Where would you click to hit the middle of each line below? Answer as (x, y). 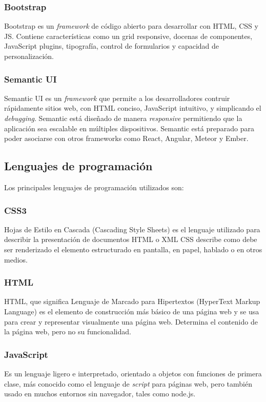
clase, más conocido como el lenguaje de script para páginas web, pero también (128, 383)
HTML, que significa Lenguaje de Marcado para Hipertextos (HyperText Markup (132, 301)
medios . (16, 259)
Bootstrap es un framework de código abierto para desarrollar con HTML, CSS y (131, 26)
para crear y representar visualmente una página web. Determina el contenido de (131, 321)
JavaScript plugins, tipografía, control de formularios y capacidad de (112, 46)
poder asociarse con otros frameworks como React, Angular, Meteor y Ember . (126, 138)
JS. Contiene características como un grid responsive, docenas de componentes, (128, 36)
